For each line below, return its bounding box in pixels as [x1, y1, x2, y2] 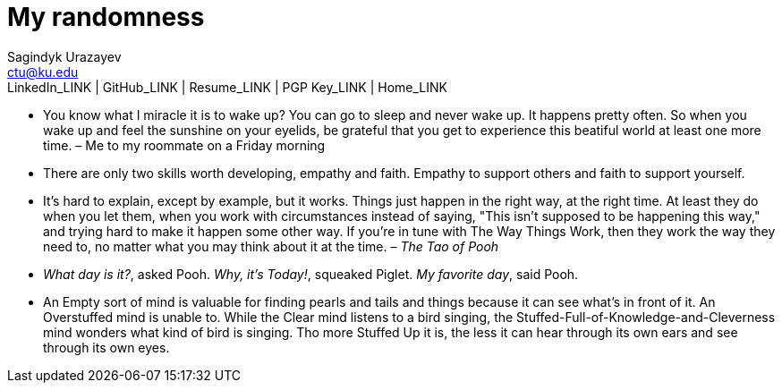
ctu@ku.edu [7, 64, 79, 80]
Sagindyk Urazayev [7, 48, 122, 64]
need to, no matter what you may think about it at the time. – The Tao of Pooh [43, 238, 499, 254]
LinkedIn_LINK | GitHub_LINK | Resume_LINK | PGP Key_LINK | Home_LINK [7, 79, 447, 95]
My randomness [7, 2, 205, 32]
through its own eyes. [43, 339, 170, 355]
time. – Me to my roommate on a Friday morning [43, 137, 326, 153]
